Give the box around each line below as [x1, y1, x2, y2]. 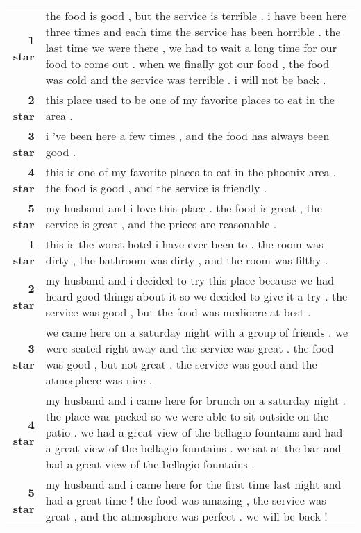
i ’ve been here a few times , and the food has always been [45, 128, 330, 144]
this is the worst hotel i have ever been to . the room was [45, 236, 324, 252]
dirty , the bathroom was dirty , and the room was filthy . [45, 252, 328, 268]
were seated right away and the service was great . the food [45, 340, 334, 356]
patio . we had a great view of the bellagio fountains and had [45, 424, 343, 440]
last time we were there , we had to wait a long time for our [45, 40, 337, 56]
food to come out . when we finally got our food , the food [45, 56, 330, 71]
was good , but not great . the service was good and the [45, 356, 317, 372]
